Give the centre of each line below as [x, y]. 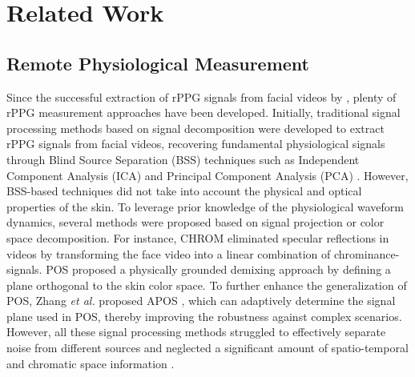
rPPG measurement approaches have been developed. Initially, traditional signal [203, 112]
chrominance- [367, 253]
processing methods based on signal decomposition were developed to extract [195, 128]
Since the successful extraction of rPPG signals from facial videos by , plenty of [201, 96]
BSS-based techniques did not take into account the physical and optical [184, 191]
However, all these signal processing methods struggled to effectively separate [196, 332]
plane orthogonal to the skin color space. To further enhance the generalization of [207, 285]
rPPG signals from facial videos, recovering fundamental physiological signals [196, 144]
